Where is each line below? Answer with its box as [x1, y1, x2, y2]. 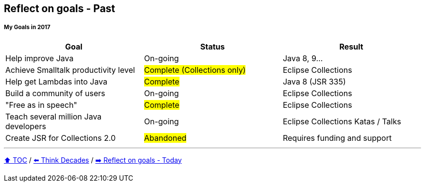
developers [5, 121, 46, 131]
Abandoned [144, 133, 187, 143]
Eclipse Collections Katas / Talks [282, 116, 401, 126]
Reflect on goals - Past [4, 2, 115, 15]
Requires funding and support [282, 133, 392, 143]
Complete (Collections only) [144, 65, 246, 75]
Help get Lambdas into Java [5, 76, 108, 86]
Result [339, 41, 363, 51]
